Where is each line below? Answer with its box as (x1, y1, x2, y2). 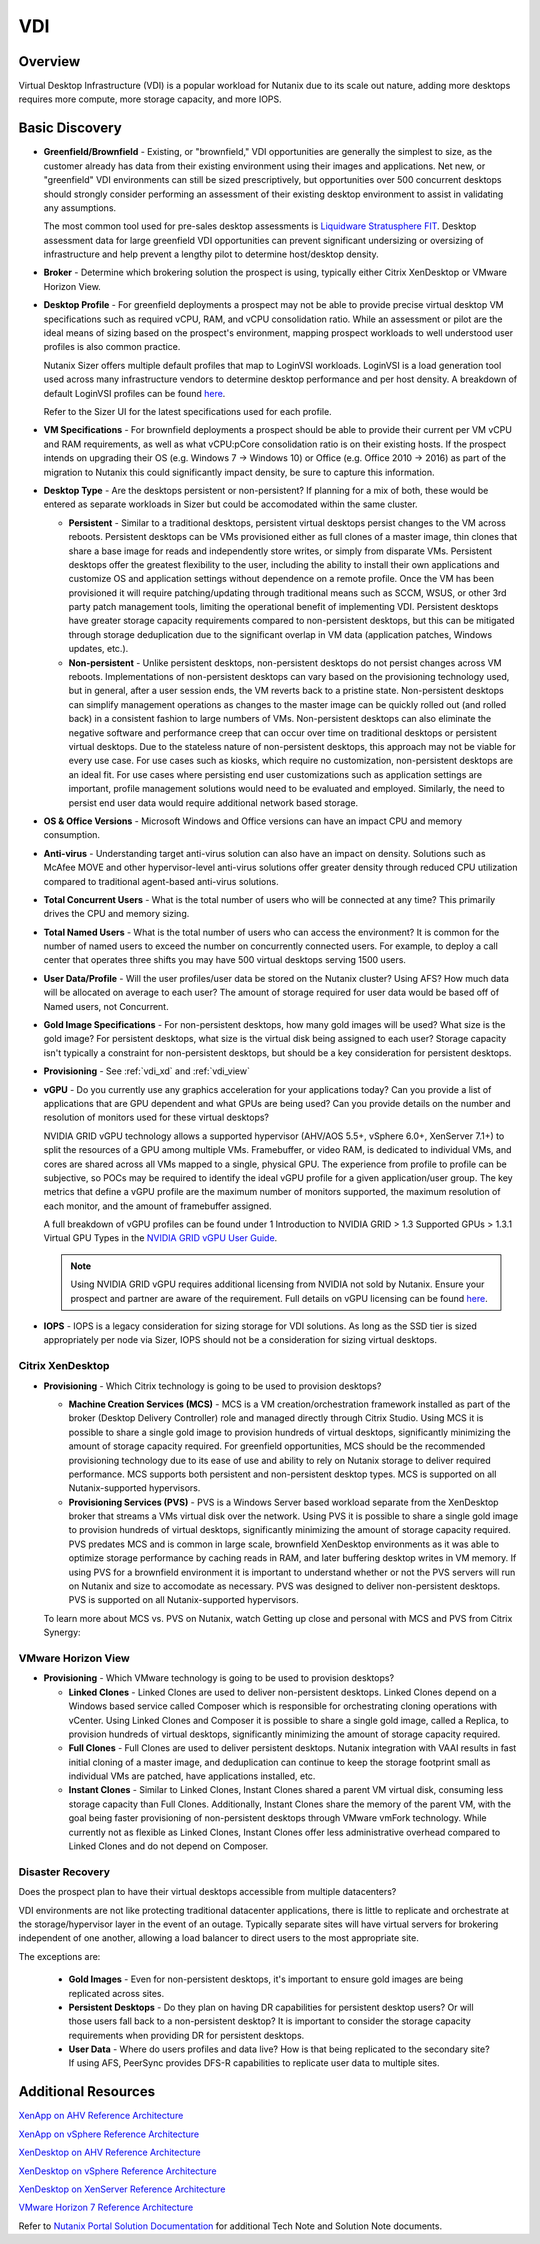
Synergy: (43, 1626, 81, 1639)
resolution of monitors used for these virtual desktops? (43, 1111, 270, 1124)
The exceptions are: (18, 1950, 101, 1962)
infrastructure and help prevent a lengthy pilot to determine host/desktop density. (43, 248, 379, 260)
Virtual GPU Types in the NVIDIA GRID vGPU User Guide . (43, 1232, 278, 1244)
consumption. (43, 829, 100, 841)
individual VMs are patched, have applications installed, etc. (68, 1770, 316, 1782)
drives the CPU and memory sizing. (43, 908, 190, 920)
